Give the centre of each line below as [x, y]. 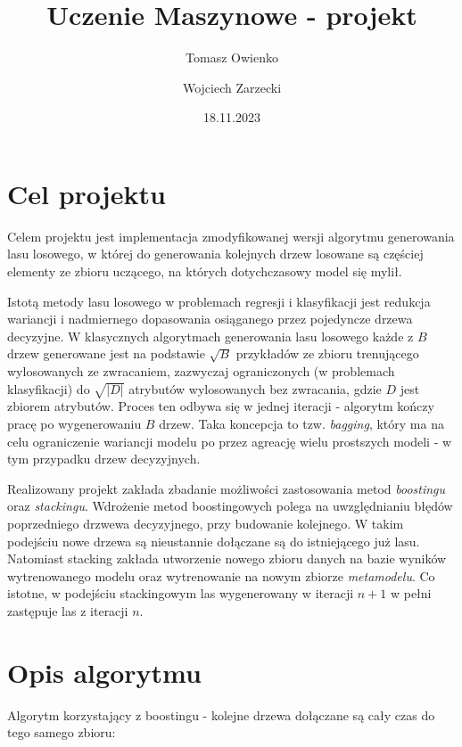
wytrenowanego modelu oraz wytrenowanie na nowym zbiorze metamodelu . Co [221, 575]
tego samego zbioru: [62, 732]
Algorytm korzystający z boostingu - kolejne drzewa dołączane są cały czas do [221, 714]
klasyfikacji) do [49, 388]
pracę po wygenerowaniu [74, 423]
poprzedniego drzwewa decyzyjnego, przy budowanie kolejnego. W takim [206, 523]
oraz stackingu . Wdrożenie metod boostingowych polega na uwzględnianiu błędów [230, 506]
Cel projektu [87, 193]
